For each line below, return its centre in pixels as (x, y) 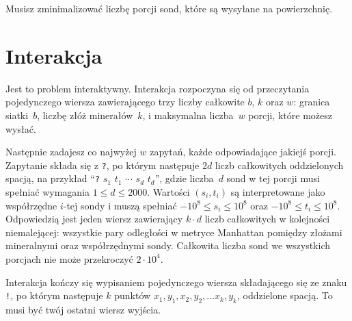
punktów (133, 295)
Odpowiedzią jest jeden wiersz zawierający (94, 219)
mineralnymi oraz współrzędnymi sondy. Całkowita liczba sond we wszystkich (168, 245)
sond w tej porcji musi (273, 178)
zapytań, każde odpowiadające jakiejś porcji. (243, 152)
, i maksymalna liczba (188, 115)
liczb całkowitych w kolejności (267, 219)
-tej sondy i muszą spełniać (120, 205)
